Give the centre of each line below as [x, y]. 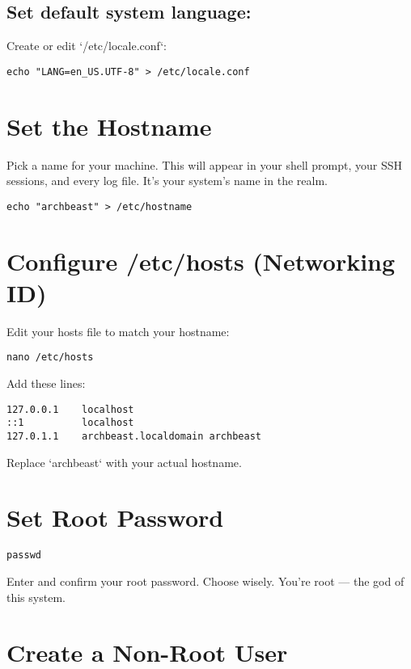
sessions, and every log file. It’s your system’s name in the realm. [167, 181]
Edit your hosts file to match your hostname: [118, 331]
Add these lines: [46, 383]
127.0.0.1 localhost [70, 409]
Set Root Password [115, 518]
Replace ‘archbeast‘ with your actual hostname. [124, 462]
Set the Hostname [109, 126]
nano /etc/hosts [50, 358]
